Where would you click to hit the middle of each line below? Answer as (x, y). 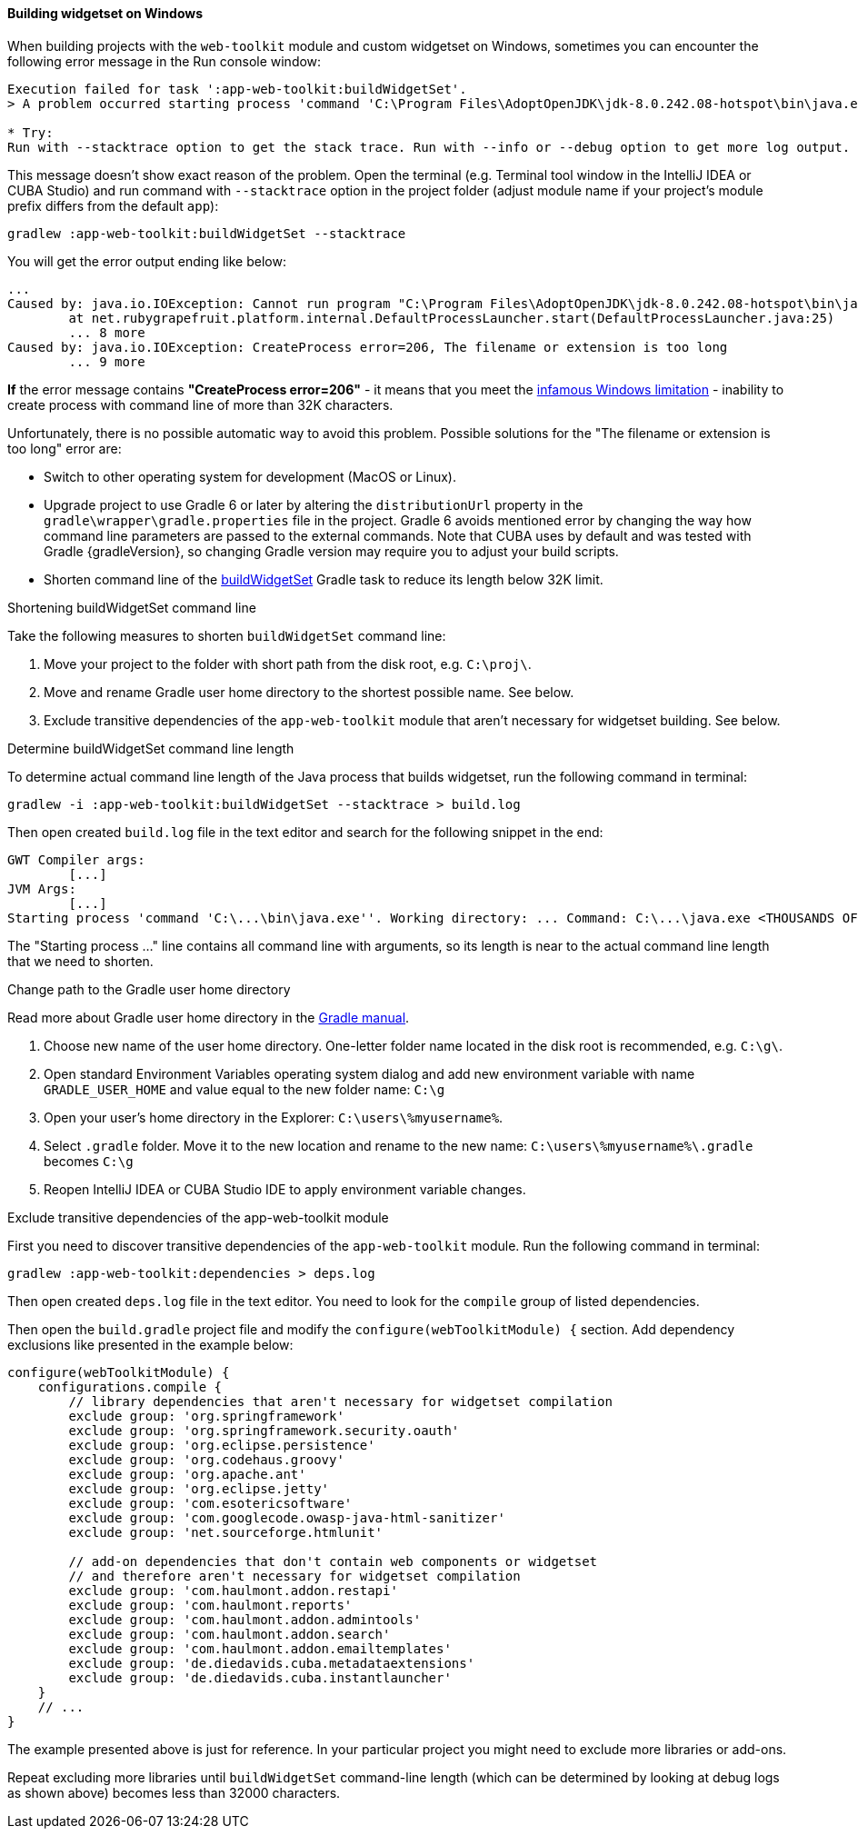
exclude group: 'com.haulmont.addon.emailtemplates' (260, 1648)
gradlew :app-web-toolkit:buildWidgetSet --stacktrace (207, 233)
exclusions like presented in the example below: (150, 1344)
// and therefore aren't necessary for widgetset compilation (294, 1576)
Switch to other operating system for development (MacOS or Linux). (250, 476)
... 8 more (107, 332)
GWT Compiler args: (76, 859)
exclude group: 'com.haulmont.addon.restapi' (233, 1590)
